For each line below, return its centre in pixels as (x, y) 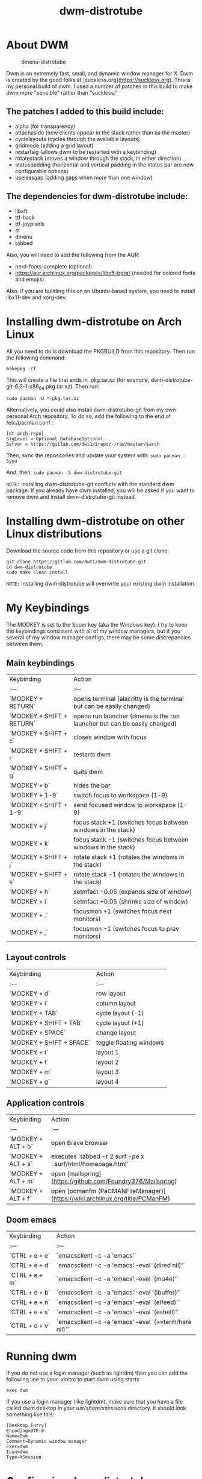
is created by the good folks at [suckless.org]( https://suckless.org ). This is (99, 80)
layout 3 (107, 1072)
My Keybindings (48, 608)
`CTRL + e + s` (29, 1312)
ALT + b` (21, 1146)
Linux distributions (54, 534)
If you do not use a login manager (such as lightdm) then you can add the (97, 1373)
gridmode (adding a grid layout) (54, 145)
